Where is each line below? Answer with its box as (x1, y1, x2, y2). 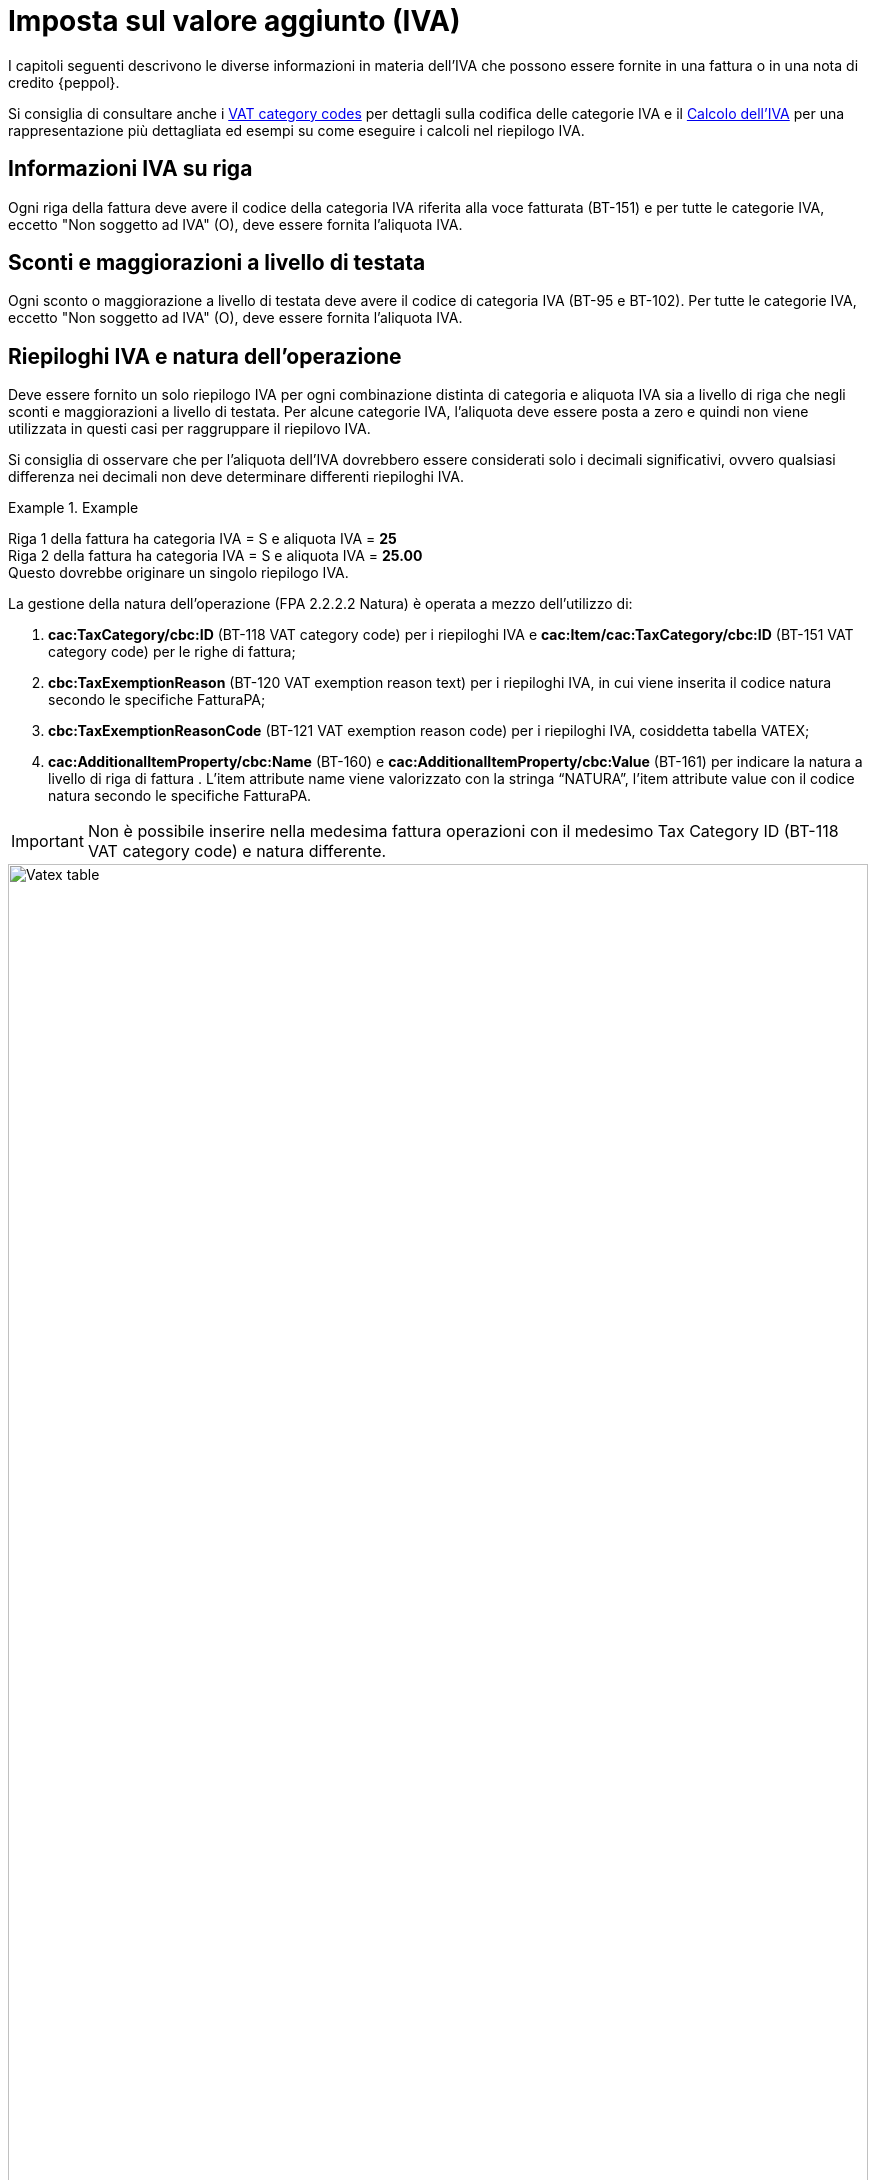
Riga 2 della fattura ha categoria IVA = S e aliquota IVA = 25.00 (8, 547, 423, 565)
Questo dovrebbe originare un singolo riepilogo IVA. (8, 564, 349, 582)
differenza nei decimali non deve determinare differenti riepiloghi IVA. (8, 468, 465, 486)
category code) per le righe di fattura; (48, 643, 296, 661)
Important (11, 831, 84, 852)
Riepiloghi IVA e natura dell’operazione (8, 343, 402, 369)
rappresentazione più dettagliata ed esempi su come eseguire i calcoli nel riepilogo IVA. (8, 121, 585, 139)
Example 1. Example (8, 499, 139, 517)
